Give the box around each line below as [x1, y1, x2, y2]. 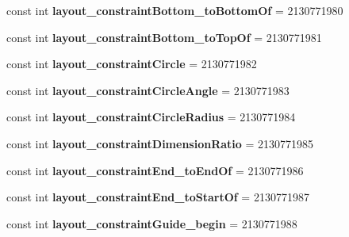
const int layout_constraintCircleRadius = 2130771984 [6, 109, 296, 125]
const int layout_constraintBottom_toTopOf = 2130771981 [6, 29, 322, 45]
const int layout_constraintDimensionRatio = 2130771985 [6, 135, 314, 151]
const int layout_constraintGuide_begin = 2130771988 [6, 215, 297, 231]
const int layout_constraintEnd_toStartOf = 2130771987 [6, 189, 309, 205]
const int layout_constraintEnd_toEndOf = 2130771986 [6, 162, 304, 178]
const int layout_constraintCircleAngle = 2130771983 [6, 82, 290, 98]
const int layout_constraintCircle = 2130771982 [6, 55, 257, 72]
